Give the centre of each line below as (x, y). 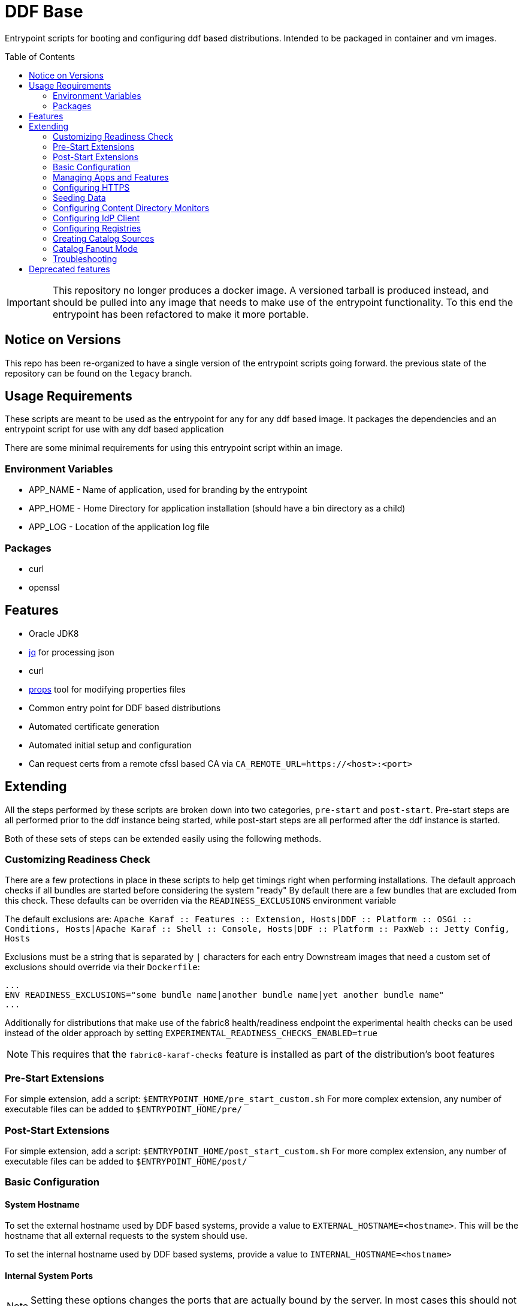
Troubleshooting (85, 258)
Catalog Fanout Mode (95, 248)
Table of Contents (40, 56)
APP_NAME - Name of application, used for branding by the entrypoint (168, 490)
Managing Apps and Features (111, 177)
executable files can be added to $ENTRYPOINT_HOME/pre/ (123, 1109)
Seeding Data (79, 197)
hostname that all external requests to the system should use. (126, 1236)
